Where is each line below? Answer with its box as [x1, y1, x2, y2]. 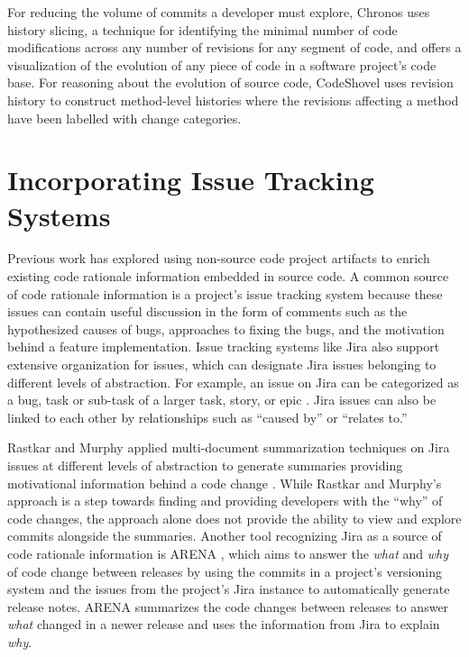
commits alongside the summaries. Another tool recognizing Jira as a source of [7, 526, 442, 545]
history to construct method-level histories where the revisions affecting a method [7, 90, 459, 109]
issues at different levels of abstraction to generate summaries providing [7, 456, 403, 474]
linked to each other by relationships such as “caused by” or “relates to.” [7, 407, 408, 426]
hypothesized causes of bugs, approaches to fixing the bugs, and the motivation [7, 319, 445, 338]
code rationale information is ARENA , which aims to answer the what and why [7, 543, 448, 562]
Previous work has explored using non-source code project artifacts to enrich [7, 249, 430, 268]
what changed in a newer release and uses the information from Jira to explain [7, 615, 440, 634]
